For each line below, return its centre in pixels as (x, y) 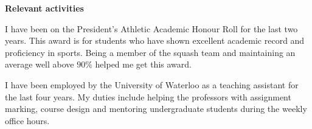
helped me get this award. (143, 64)
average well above (40, 64)
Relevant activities (44, 8)
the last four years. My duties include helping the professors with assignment (148, 96)
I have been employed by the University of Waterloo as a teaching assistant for (152, 84)
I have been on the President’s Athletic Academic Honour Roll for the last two (151, 28)
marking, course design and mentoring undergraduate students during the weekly (156, 109)
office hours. (27, 120)
